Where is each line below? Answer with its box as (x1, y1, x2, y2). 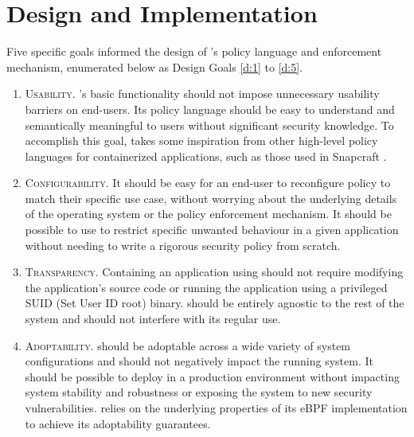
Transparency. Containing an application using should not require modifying (25, 263, 404, 280)
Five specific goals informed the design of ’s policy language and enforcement (6, 43, 382, 60)
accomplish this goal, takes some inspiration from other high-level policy (25, 132, 378, 149)
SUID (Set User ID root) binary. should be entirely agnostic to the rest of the (25, 295, 404, 311)
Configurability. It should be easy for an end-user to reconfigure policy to (25, 174, 391, 191)
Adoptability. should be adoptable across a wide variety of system (25, 337, 351, 353)
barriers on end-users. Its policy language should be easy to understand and (25, 100, 395, 117)
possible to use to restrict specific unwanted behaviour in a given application (25, 221, 399, 238)
